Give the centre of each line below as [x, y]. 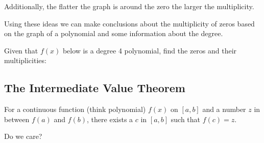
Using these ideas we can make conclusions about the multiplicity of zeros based [129, 23]
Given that [21, 50]
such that [186, 119]
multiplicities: [25, 60]
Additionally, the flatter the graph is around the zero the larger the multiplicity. [129, 6]
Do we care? [23, 136]
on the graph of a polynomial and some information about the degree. [114, 33]
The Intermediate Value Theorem [95, 88]
